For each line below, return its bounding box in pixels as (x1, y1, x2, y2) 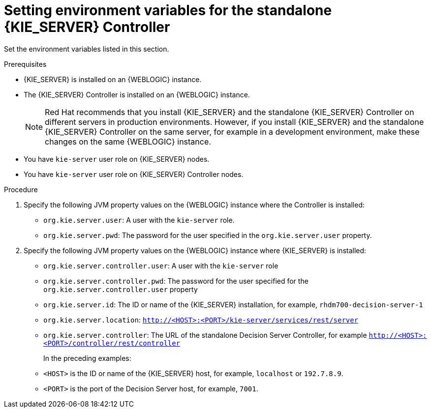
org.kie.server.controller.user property (43, 285, 198, 294)
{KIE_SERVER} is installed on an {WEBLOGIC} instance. (24, 75, 202, 84)
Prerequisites (4, 59, 47, 68)
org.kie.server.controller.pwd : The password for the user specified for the (43, 276, 308, 285)
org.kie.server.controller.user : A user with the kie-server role (43, 261, 278, 270)
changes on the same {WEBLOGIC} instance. (45, 136, 211, 147)
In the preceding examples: (43, 353, 131, 362)
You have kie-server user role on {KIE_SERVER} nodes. (24, 154, 210, 163)
